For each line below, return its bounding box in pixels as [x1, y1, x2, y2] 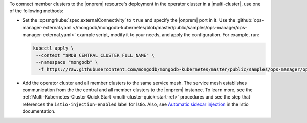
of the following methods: [9, 8, 63, 14]
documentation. [22, 108, 56, 114]
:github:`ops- [236, 17, 264, 23]
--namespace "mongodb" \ [36, 59, 98, 65]
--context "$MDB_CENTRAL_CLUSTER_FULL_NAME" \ [36, 52, 155, 58]
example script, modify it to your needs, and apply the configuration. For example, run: [77, 31, 259, 38]
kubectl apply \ [33, 45, 74, 51]
